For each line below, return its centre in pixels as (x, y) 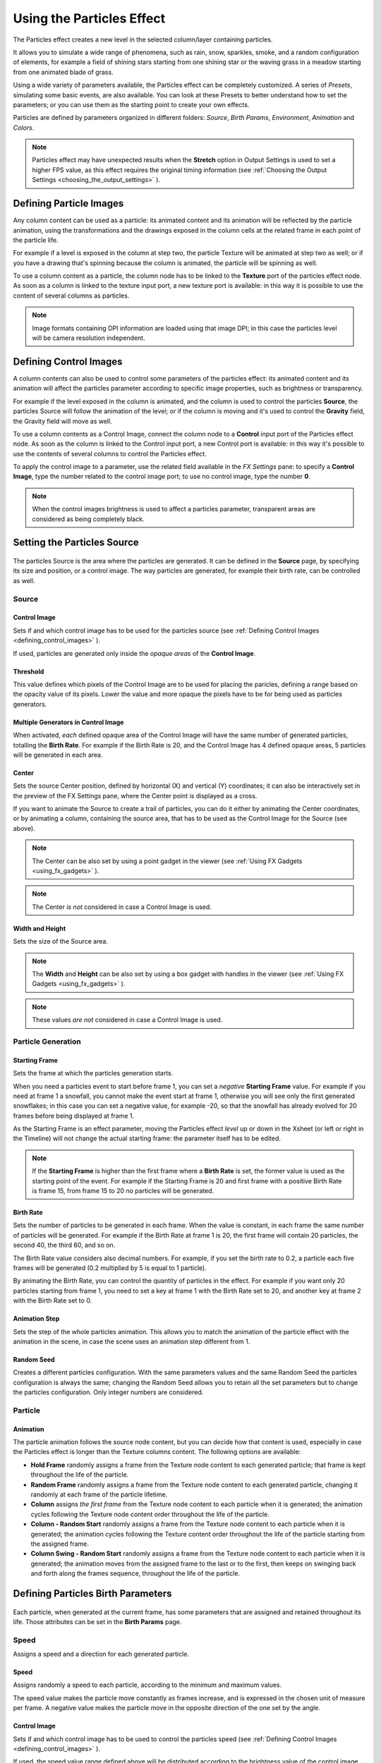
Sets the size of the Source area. (61, 941)
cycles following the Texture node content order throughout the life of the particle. (150, 1514)
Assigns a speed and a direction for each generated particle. (101, 1654)
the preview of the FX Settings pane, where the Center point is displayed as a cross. (135, 795)
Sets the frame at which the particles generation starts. (93, 1073)
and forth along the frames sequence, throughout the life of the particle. (135, 1573)
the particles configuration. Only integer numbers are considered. (108, 1392)
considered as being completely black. (88, 519)
